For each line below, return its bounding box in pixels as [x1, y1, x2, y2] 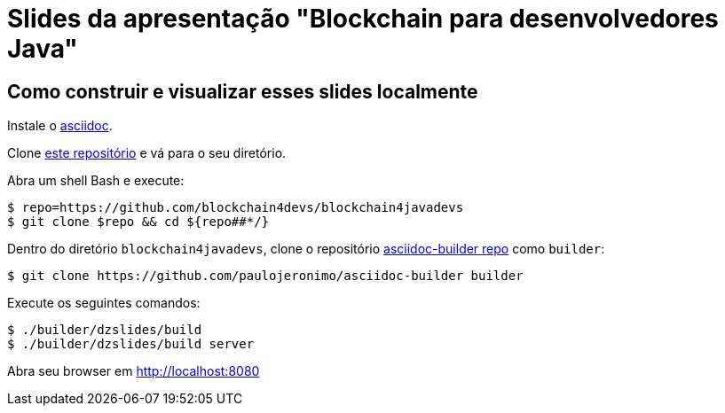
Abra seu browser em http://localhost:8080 [7, 363, 260, 379]
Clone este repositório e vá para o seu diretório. [7, 145, 287, 161]
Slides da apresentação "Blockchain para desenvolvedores [7, 4, 719, 34]
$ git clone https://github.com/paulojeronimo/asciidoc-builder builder [7, 269, 524, 284]
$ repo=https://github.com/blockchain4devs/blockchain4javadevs [7, 200, 464, 215]
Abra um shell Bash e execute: [7, 173, 185, 189]
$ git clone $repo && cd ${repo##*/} [7, 214, 270, 230]
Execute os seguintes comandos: [7, 295, 201, 311]
